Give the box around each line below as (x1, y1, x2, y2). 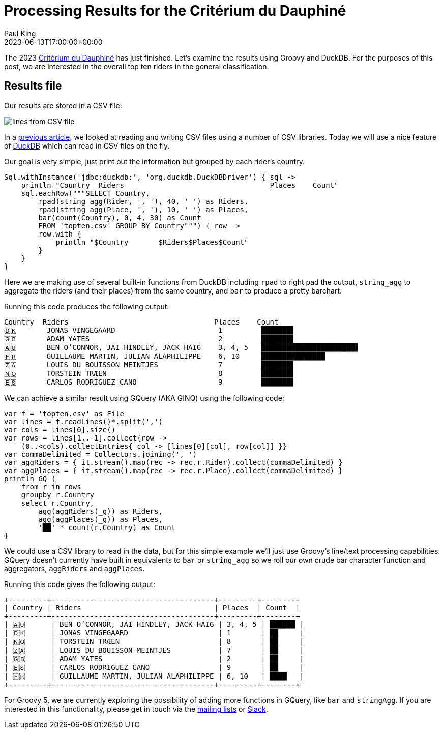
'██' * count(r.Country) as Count (38, 523, 176, 532)
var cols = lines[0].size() (4, 425, 116, 434)
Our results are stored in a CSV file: (4, 101, 122, 110)
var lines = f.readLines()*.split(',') (4, 417, 163, 426)
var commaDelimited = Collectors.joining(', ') (4, 450, 197, 458)
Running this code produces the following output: (4, 302, 169, 311)
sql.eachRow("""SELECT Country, (21, 189, 150, 197)
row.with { (38, 229, 81, 238)
